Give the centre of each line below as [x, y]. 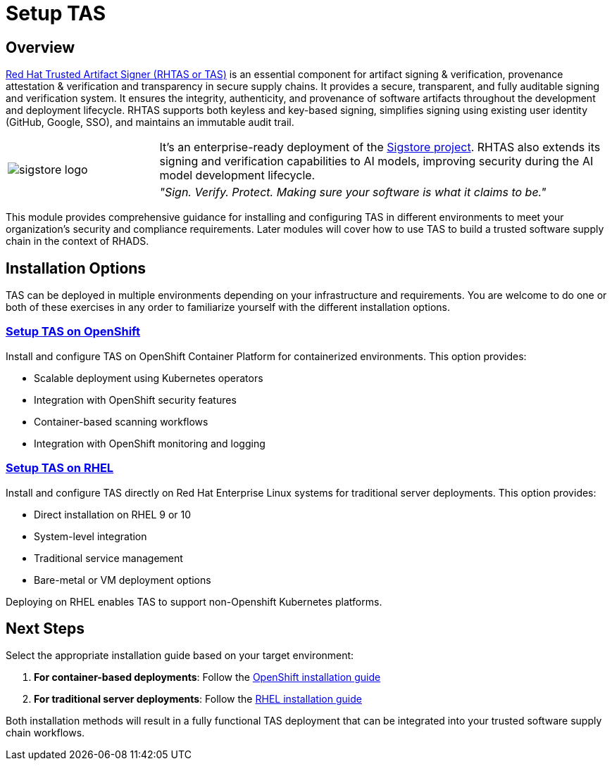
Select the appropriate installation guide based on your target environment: [180, 656]
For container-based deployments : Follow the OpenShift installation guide [207, 677]
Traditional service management [108, 558]
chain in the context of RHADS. [77, 241]
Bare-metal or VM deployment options [123, 580]
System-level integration [90, 536]
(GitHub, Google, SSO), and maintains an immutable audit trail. [150, 122]
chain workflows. [45, 733]
